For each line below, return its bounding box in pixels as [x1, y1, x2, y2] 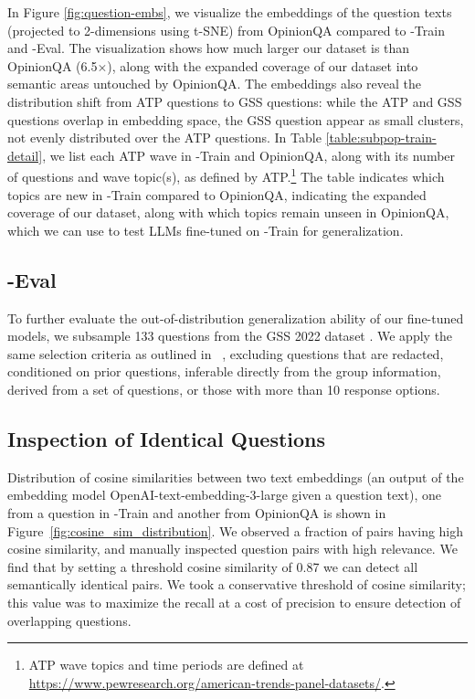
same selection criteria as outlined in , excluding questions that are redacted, [7, 344, 444, 363]
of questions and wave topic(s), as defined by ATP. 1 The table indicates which [7, 164, 445, 185]
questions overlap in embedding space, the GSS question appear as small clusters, [7, 110, 464, 129]
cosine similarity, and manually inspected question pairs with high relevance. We [7, 539, 458, 558]
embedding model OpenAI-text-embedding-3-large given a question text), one [7, 485, 441, 504]
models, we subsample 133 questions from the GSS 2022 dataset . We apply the [7, 326, 453, 345]
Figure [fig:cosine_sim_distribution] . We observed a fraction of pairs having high [7, 521, 464, 540]
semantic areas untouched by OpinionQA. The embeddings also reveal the [7, 74, 422, 93]
